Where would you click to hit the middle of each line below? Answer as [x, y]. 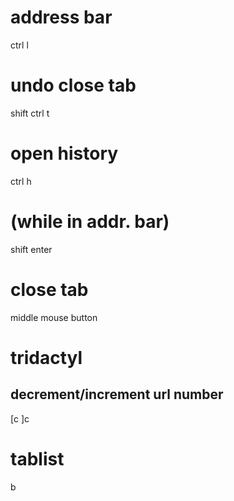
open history [64, 153]
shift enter [31, 249]
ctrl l [19, 45]
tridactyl [46, 357]
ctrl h [21, 181]
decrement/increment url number [117, 394]
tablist [37, 458]
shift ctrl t [30, 113]
